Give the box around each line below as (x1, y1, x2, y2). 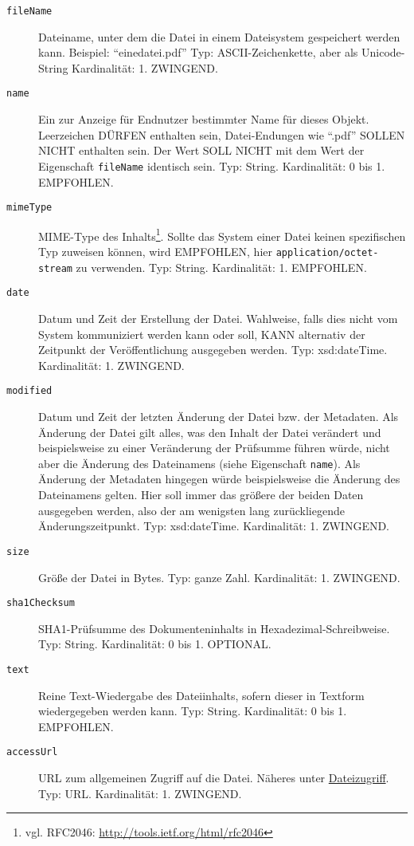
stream (38, 262, 72, 274)
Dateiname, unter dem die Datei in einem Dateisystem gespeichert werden (38, 28, 400, 45)
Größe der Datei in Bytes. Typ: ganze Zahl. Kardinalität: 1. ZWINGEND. (38, 569, 400, 585)
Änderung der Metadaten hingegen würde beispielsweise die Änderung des (38, 470, 400, 487)
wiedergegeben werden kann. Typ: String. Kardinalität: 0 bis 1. (38, 702, 347, 719)
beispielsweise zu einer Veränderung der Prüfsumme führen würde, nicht (38, 439, 390, 456)
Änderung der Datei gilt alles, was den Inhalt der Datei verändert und (38, 423, 381, 440)
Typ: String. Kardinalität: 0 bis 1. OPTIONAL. (38, 635, 271, 652)
